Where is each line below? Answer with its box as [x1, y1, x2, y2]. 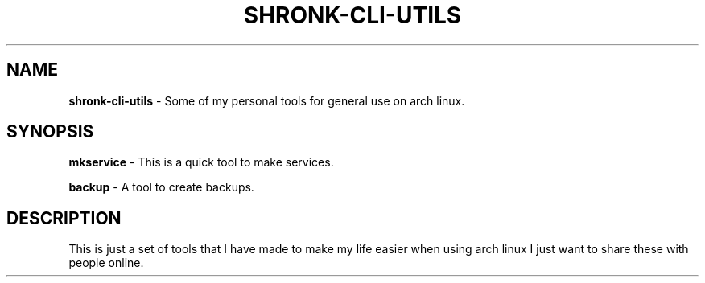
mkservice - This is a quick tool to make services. [68, 155, 334, 170]
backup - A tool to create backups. [68, 180, 254, 195]
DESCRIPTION [6, 207, 122, 228]
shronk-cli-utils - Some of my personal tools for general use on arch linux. [68, 93, 465, 108]
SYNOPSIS [6, 121, 94, 142]
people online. [68, 256, 144, 270]
